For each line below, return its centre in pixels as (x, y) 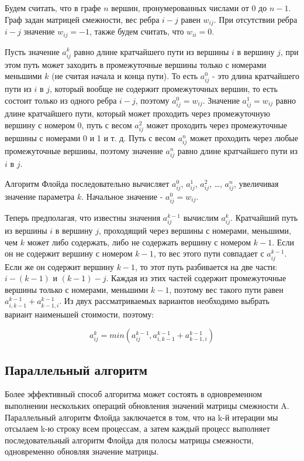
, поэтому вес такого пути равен (226, 289)
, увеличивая (256, 183)
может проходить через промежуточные (217, 124)
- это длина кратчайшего (256, 76)
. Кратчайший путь (264, 218)
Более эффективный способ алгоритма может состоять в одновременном (134, 394)
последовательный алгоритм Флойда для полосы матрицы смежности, (129, 440)
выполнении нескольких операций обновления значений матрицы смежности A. (147, 405)
